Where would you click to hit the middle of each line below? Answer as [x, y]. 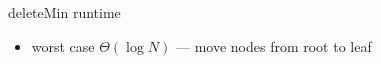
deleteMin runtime [64, 12]
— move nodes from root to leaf [273, 45]
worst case [63, 45]
